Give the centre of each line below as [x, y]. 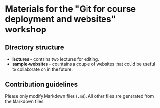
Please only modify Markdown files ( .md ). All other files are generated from [80, 96]
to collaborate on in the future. [42, 69]
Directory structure [35, 47]
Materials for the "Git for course [71, 9]
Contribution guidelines [42, 85]
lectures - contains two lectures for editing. [55, 59]
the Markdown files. [25, 101]
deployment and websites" [60, 19]
